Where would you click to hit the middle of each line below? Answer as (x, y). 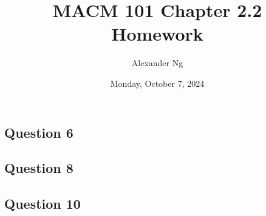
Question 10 (43, 204)
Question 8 (39, 168)
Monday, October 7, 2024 (157, 83)
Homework (157, 34)
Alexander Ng (157, 63)
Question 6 (39, 132)
